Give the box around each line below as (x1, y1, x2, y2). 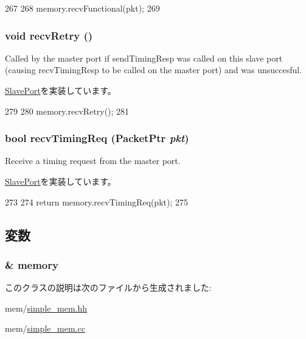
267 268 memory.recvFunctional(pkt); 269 (5, 2, 160, 14)
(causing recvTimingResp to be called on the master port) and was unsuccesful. (5, 63, 302, 76)
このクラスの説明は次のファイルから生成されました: (5, 281, 212, 294)
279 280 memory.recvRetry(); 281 (5, 104, 130, 117)
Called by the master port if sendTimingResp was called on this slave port (5, 51, 283, 64)
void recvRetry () (5, 27, 93, 43)
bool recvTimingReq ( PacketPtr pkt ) (5, 130, 189, 146)
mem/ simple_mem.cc (5, 322, 85, 335)
